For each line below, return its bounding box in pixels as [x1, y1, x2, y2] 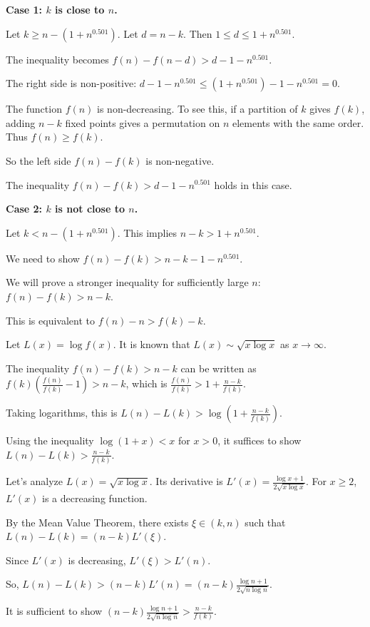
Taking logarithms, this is [6, 405, 118, 420]
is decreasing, [68, 552, 126, 567]
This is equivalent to [6, 312, 95, 327]
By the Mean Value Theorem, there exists [6, 514, 189, 529]
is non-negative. [145, 153, 215, 168]
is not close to [55, 201, 125, 216]
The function [6, 101, 62, 116]
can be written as [180, 360, 257, 375]
